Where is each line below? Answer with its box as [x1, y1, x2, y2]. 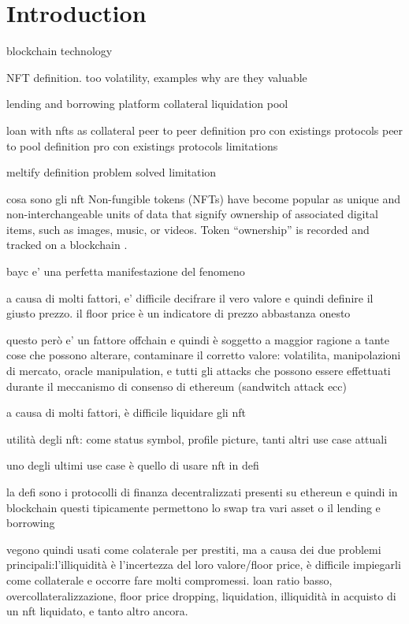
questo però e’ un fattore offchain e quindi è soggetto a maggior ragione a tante [6, 331, 390, 347]
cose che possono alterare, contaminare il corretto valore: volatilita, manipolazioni [6, 347, 401, 363]
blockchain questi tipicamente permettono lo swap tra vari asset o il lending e [6, 499, 381, 515]
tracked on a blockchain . [6, 236, 128, 253]
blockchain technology [6, 43, 113, 59]
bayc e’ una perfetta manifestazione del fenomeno [6, 263, 245, 280]
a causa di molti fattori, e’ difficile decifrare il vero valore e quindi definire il [6, 289, 374, 306]
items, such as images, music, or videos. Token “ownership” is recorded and [6, 221, 370, 237]
